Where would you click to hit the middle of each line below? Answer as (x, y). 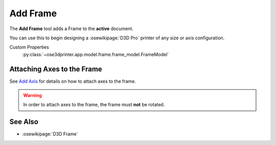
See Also (24, 122)
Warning (32, 95)
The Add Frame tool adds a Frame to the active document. (72, 29)
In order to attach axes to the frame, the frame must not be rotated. (94, 105)
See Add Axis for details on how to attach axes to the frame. (73, 81)
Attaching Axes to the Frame (56, 69)
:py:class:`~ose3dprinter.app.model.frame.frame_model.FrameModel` (96, 54)
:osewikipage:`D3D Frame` (50, 134)
